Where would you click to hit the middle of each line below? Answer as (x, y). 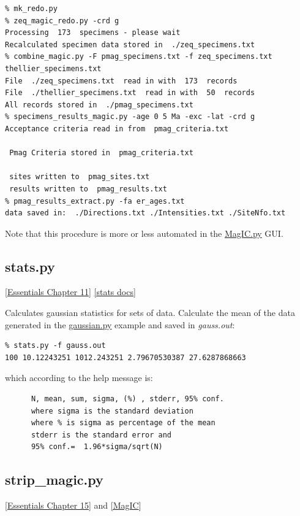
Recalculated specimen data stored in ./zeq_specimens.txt (130, 44)
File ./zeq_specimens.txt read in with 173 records (121, 81)
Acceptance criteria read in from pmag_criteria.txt (117, 129)
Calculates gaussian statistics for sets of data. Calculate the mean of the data (150, 313)
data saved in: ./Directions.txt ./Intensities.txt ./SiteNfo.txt (145, 213)
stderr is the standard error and (101, 435)
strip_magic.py (54, 479)
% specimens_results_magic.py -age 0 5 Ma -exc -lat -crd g (130, 117)
